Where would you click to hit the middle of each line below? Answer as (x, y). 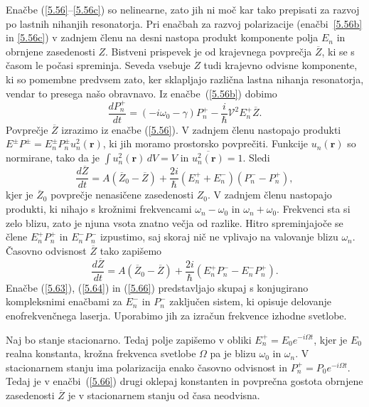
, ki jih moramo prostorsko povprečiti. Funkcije (205, 143)
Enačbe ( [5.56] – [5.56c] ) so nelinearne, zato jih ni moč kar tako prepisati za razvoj (183, 9)
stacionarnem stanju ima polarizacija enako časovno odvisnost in (146, 367)
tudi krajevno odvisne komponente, (280, 65)
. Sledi (256, 158)
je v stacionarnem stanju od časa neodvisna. (164, 395)
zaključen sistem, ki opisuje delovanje (250, 301)
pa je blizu (233, 353)
